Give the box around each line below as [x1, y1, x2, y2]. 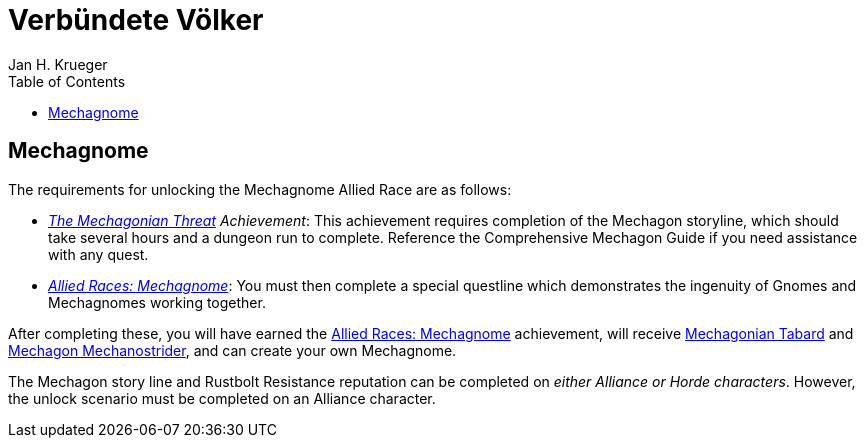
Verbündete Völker [8, 3, 264, 37]
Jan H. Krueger [8, 55, 108, 73]
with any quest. [48, 245, 149, 263]
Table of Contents [8, 72, 126, 90]
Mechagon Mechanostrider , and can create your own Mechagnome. [8, 341, 457, 359]
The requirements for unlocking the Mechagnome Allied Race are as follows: [8, 180, 512, 198]
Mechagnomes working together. [48, 293, 266, 311]
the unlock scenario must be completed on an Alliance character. [8, 389, 436, 407]
